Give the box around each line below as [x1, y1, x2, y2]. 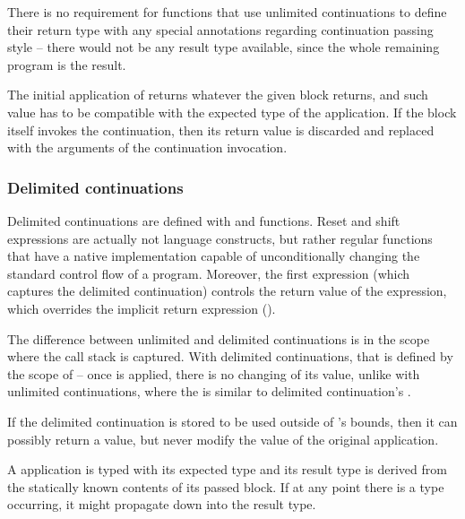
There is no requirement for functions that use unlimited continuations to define [7, 3, 447, 21]
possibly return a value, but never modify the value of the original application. [7, 429, 439, 448]
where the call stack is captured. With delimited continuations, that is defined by [7, 347, 453, 366]
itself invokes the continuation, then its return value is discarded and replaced [7, 120, 435, 139]
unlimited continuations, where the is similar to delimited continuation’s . [7, 382, 411, 401]
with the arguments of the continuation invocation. [7, 138, 288, 157]
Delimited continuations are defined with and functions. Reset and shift [7, 211, 400, 229]
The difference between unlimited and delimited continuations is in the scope [7, 329, 430, 348]
